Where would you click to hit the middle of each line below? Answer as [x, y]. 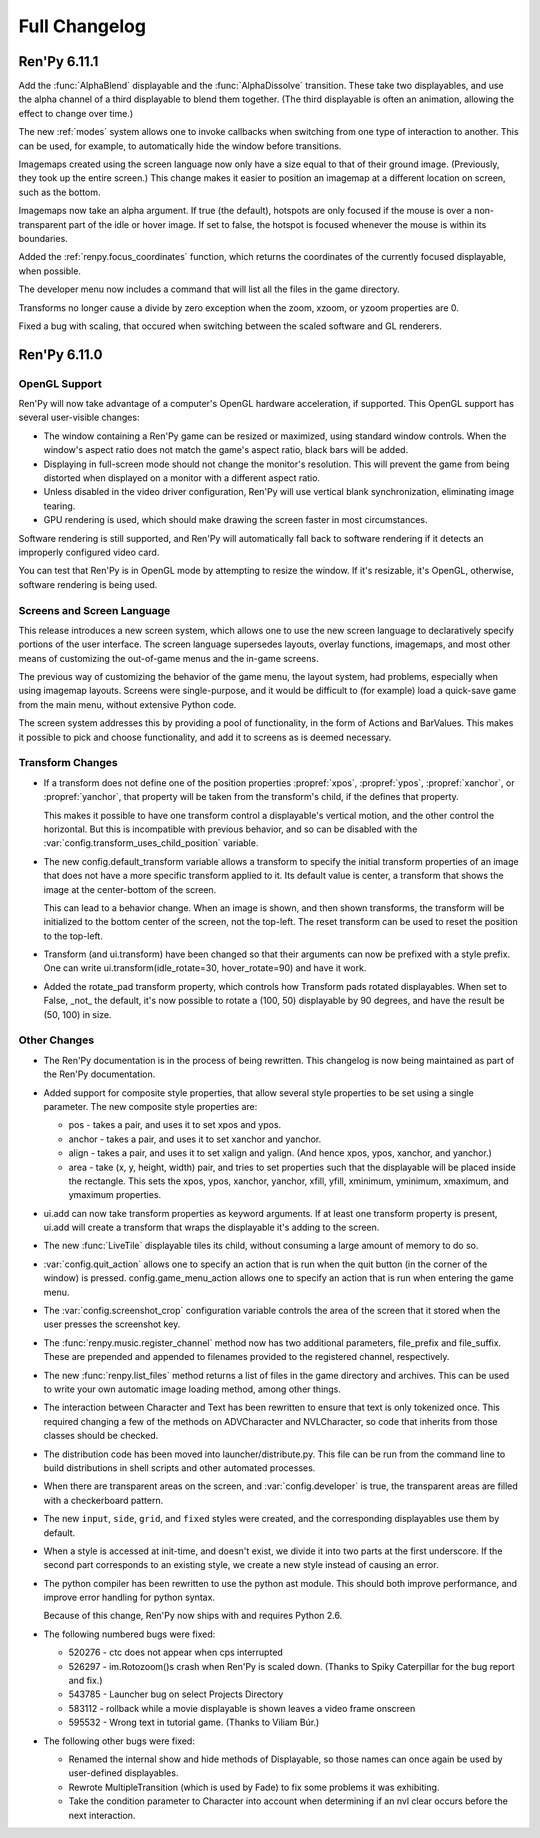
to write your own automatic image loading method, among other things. [192, 1389]
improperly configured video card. [89, 552]
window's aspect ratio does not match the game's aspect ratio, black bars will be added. [226, 450]
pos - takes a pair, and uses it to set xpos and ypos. [175, 1125]
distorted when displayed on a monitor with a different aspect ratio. [181, 478]
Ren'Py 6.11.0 [60, 354]
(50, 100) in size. [77, 1014]
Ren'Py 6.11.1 [58, 61]
